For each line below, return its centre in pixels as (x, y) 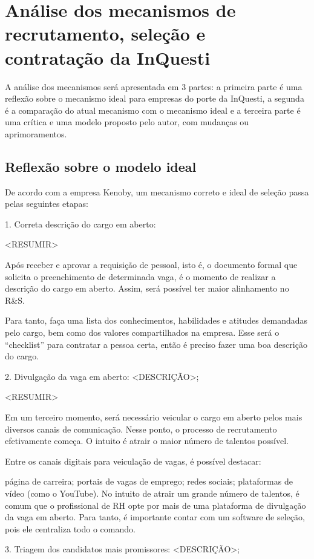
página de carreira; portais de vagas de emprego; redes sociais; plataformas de (149, 481)
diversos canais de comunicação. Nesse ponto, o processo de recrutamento (141, 429)
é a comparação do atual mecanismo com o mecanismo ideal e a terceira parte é (153, 110)
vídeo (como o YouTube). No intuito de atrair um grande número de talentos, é (152, 493)
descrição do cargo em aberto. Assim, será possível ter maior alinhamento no (147, 288)
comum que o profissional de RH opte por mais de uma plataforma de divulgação (155, 505)
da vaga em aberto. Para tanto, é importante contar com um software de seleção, (155, 517)
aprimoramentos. (36, 133)
